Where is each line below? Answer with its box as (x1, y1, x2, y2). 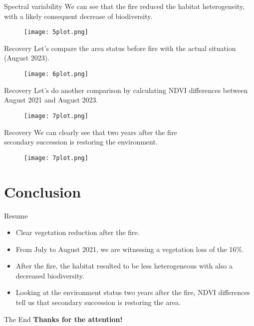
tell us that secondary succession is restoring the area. (15, 297, 181, 307)
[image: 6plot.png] (24, 70, 88, 78)
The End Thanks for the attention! (4, 313, 123, 324)
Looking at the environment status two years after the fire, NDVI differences (15, 287, 250, 297)
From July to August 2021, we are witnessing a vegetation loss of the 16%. (15, 243, 244, 254)
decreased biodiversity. (15, 270, 84, 280)
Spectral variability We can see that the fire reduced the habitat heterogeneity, (4, 1, 245, 11)
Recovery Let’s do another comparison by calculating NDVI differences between (4, 84, 248, 95)
